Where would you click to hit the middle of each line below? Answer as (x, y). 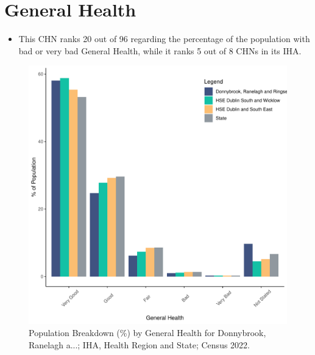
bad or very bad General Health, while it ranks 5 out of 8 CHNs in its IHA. (160, 50)
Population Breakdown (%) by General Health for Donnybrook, (147, 332)
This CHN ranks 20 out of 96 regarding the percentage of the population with (164, 39)
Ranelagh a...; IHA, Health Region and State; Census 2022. (139, 344)
